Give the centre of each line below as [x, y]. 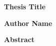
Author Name [28, 23]
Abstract [19, 39]
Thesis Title [25, 6]
